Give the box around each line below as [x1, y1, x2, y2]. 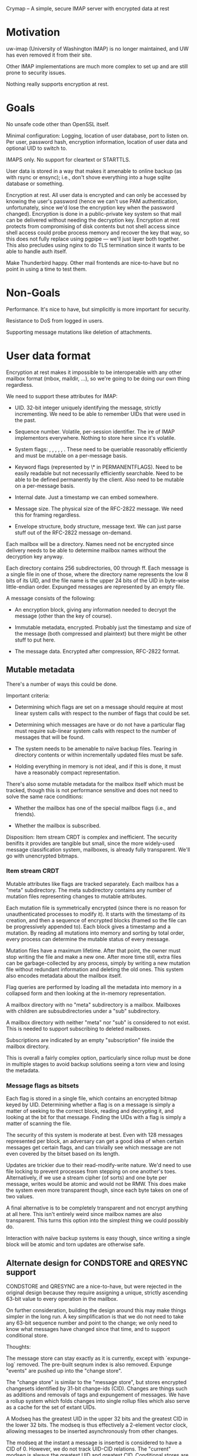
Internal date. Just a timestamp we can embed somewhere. [14, 494, 159, 501]
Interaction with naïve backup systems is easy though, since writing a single [6, 1235, 191, 1242]
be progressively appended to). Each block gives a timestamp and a [6, 923, 171, 930]
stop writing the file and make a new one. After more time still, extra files [6, 953, 182, 960]
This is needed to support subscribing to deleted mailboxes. [6, 1025, 152, 1032]
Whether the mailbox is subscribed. [14, 822, 101, 829]
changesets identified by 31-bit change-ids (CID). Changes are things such [6, 1385, 188, 1392]
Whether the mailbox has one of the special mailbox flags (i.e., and [14, 804, 176, 811]
